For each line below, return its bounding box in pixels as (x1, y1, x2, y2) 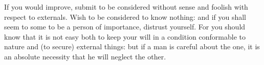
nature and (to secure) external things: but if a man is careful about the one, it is (4, 41, 260, 52)
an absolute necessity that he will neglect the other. (4, 51, 166, 61)
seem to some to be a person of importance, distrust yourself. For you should (4, 21, 246, 32)
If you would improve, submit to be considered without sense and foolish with (4, 2, 248, 12)
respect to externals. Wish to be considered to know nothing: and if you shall (4, 11, 247, 22)
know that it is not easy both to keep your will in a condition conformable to (4, 31, 246, 42)
